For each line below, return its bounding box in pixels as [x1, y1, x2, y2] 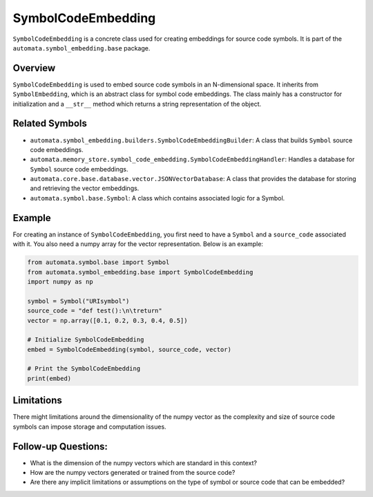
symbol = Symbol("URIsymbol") [27, 297, 130, 305]
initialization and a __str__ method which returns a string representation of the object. [12, 100, 262, 108]
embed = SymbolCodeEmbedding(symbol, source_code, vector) [27, 346, 231, 353]
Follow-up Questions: [12, 440, 108, 452]
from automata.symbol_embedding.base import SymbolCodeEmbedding [27, 268, 254, 276]
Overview [12, 62, 56, 74]
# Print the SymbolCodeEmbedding [27, 365, 141, 373]
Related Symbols [12, 118, 88, 129]
